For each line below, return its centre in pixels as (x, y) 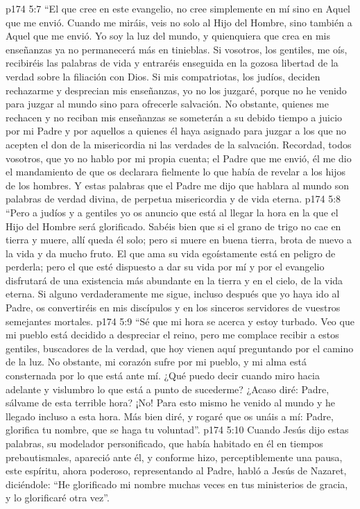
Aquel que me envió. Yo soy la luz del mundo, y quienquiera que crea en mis (168, 36)
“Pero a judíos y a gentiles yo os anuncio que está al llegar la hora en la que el (172, 212)
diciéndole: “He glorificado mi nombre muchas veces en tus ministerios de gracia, (177, 484)
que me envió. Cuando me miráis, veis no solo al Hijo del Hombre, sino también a (179, 22)
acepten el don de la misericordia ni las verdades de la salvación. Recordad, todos (179, 144)
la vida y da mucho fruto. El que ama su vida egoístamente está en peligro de (171, 253)
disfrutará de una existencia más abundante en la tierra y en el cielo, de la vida (174, 280)
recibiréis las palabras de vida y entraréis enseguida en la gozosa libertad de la (172, 63)
